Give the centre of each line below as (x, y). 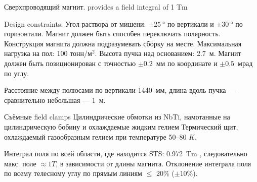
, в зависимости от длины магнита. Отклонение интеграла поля (154, 163)
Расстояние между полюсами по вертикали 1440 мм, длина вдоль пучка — (120, 90)
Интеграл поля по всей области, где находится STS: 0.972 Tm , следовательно (126, 154)
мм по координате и (187, 63)
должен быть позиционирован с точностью (70, 63)
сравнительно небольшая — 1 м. (55, 100)
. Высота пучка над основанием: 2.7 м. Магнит (168, 53)
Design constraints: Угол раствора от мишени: (75, 23)
